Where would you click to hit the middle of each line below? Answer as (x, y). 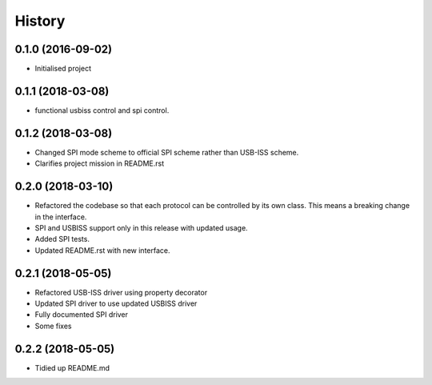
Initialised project (63, 69)
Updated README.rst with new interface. (102, 250)
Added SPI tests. (62, 239)
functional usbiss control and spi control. (102, 110)
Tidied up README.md (72, 367)
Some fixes (53, 326)
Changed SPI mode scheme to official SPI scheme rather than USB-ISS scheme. (167, 152)
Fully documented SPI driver (81, 315)
